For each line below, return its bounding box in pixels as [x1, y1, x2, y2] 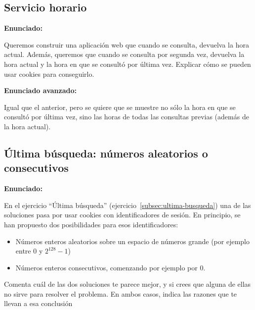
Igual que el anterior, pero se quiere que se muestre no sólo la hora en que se [4, 102, 236, 112]
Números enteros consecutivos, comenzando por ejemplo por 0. [15, 262, 206, 272]
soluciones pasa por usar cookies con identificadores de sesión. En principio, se [4, 209, 241, 220]
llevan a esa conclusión [4, 298, 73, 309]
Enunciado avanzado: [4, 85, 77, 96]
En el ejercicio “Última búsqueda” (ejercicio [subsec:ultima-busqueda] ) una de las [4, 200, 251, 210]
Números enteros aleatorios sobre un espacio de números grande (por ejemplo [15, 236, 250, 246]
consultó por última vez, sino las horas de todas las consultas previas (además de [4, 111, 249, 122]
